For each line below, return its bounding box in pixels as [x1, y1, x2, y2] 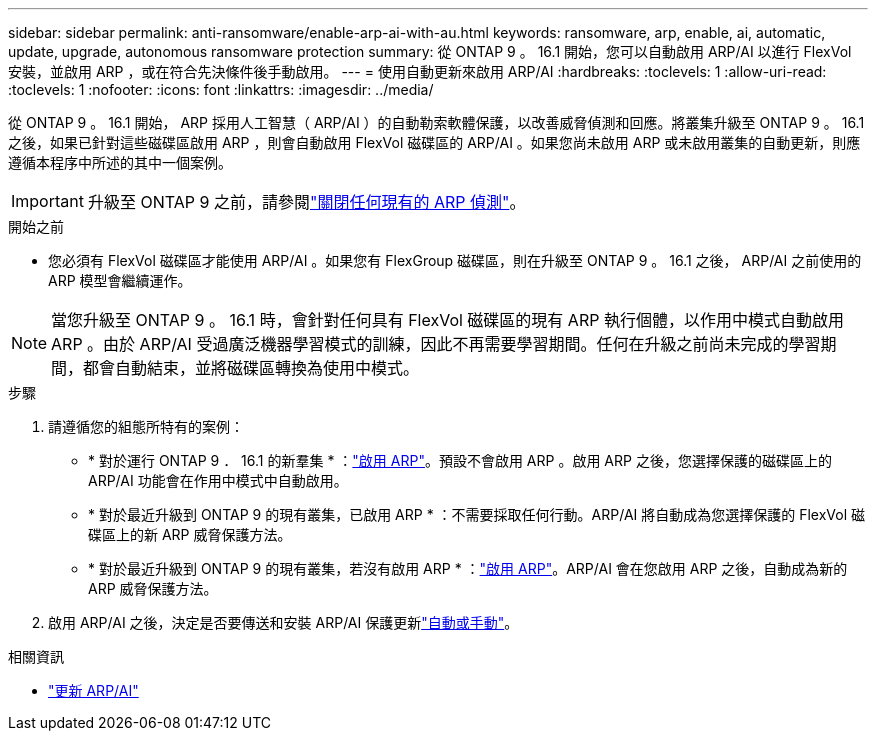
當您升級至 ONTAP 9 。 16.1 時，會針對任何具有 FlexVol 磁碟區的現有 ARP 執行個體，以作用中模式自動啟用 [51, 310, 844, 330]
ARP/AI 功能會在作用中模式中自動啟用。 [88, 472, 348, 489]
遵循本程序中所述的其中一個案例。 [8, 154, 232, 171]
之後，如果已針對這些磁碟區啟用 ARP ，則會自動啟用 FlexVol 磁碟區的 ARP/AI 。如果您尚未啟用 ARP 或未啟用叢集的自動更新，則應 [8, 134, 861, 151]
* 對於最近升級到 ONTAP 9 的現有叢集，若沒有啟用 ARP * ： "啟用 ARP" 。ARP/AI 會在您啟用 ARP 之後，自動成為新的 [88, 560, 848, 577]
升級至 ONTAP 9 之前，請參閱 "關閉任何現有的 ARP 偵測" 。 [87, 192, 526, 212]
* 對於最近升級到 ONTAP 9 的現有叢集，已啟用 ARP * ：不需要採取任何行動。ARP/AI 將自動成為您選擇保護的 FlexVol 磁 [88, 506, 866, 523]
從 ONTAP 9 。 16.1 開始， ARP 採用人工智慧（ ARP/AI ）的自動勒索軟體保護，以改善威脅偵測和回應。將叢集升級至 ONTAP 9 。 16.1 [8, 114, 865, 131]
